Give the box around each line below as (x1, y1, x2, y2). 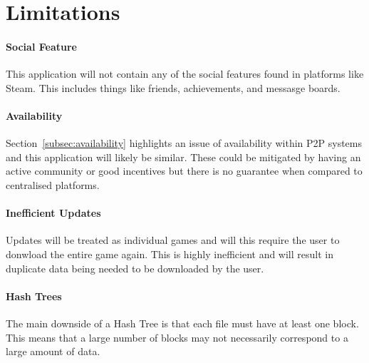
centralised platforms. (6, 177, 100, 192)
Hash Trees (6, 288, 62, 303)
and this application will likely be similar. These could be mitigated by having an (6, 149, 361, 164)
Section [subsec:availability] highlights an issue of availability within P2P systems (6, 136, 362, 150)
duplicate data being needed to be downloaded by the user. (6, 260, 264, 275)
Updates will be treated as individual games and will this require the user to (6, 232, 340, 247)
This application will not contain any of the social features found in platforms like (6, 66, 364, 81)
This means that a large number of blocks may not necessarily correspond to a (6, 329, 348, 344)
